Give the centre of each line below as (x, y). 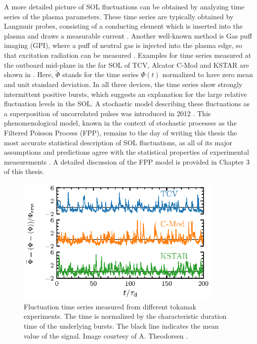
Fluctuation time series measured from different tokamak (110, 306)
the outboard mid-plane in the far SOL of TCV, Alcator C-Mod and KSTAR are (127, 64)
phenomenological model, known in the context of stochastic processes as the (120, 123)
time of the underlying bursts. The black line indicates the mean (121, 326)
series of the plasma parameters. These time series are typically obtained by (119, 16)
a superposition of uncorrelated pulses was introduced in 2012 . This (107, 113)
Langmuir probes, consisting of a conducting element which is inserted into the (123, 26)
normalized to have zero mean (208, 74)
